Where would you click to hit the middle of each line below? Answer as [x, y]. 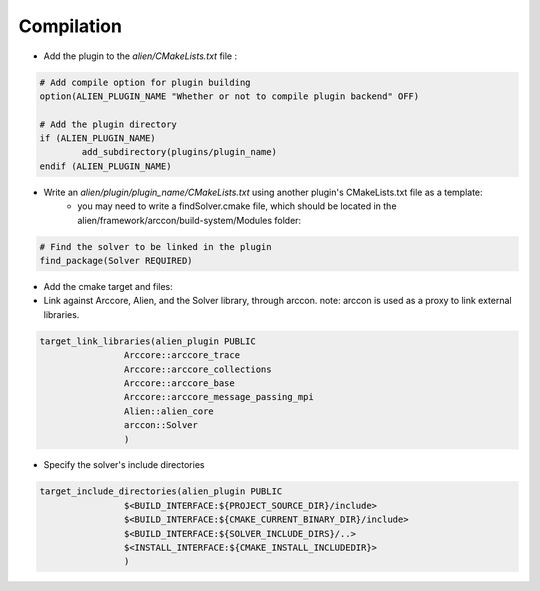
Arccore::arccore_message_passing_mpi [218, 397]
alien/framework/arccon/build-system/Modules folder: [189, 220]
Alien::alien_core [168, 411]
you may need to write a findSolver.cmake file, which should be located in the [237, 206]
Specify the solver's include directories [124, 465]
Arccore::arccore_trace [181, 355]
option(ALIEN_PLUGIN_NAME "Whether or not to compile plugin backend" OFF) [229, 96]
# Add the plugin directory [108, 124]
